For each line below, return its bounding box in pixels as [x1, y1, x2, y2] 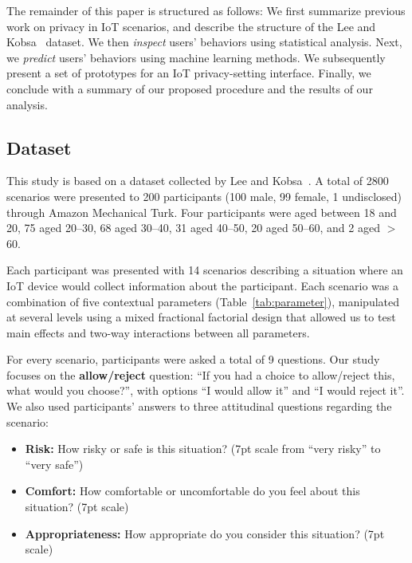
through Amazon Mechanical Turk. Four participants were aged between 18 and [6, 203, 397, 220]
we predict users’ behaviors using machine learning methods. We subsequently [6, 49, 386, 65]
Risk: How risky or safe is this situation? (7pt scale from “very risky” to [25, 440, 381, 457]
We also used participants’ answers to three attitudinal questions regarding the [6, 398, 392, 415]
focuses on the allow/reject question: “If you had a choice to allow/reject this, [6, 366, 395, 383]
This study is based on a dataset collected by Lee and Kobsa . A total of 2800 [6, 172, 389, 189]
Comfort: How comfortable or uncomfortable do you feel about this [25, 482, 360, 499]
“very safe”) [25, 455, 84, 472]
